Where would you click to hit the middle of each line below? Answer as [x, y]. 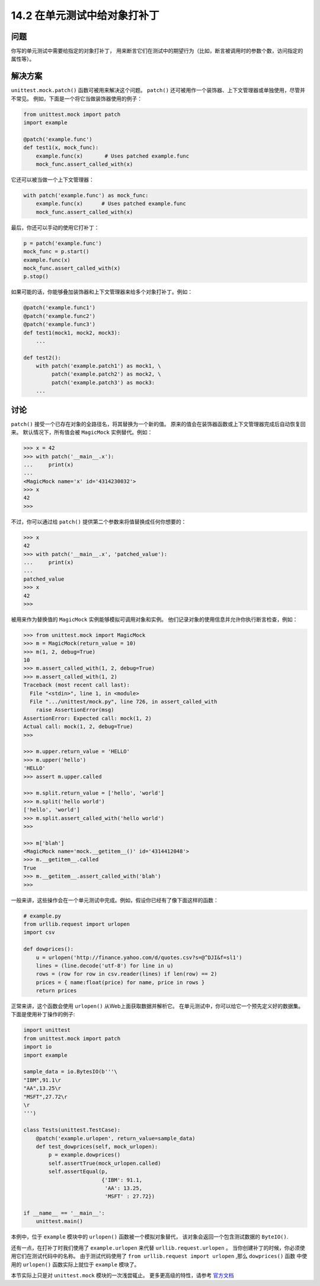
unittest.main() [59, 1222]
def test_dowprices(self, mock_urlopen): [97, 1146]
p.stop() [36, 277]
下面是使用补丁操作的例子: [43, 1014]
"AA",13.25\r [42, 1088]
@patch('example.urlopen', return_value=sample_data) [116, 1138]
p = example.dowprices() [84, 1155]
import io [38, 1047]
